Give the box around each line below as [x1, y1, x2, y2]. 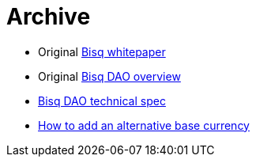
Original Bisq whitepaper [38, 44, 166, 59]
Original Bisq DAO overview [38, 69, 181, 83]
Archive [6, 3, 91, 30]
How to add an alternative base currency [38, 118, 250, 132]
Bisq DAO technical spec [38, 93, 166, 108]
